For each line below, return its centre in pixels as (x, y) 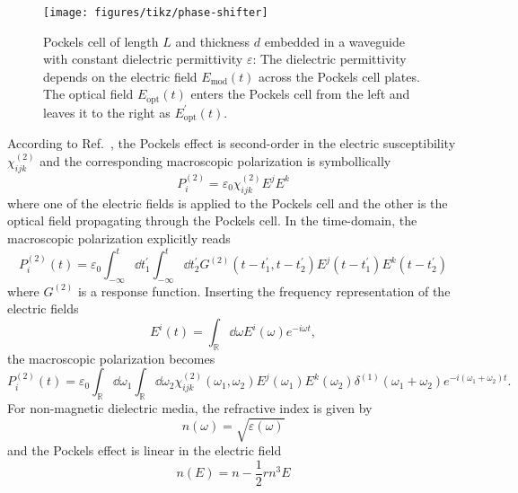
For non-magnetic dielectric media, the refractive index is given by (190, 408)
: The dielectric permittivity (329, 59)
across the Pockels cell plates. (339, 76)
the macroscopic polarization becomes (111, 358)
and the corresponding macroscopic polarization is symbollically (215, 161)
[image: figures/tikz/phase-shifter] (156, 13)
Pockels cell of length (101, 41)
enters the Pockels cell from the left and (300, 94)
